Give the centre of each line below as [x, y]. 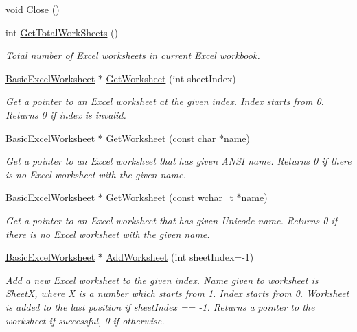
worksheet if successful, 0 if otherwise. [85, 320]
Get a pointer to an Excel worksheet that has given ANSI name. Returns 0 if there [178, 161]
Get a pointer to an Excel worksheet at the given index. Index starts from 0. [165, 101]
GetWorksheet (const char [161, 138]
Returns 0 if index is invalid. [66, 114]
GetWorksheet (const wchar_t [170, 197]
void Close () [33, 9]
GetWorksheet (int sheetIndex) [171, 78]
